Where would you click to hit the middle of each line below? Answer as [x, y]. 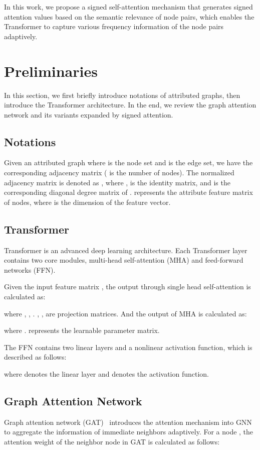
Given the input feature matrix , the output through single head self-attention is [127, 287]
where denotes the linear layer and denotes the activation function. [106, 374]
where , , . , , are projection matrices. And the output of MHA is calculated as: [125, 313]
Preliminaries [51, 71]
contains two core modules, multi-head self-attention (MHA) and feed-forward [124, 260]
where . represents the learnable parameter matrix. [82, 330]
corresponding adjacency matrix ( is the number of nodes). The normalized [119, 173]
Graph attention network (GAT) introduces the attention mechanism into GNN [128, 422]
